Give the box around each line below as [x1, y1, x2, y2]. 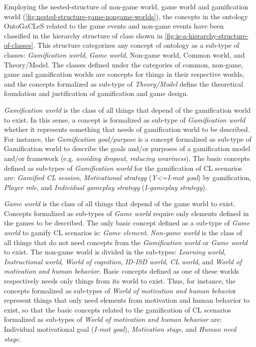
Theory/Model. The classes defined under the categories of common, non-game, [4, 59, 243, 69]
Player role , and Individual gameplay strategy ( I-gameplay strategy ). [4, 182, 207, 192]
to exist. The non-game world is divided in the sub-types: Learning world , [4, 247, 226, 257]
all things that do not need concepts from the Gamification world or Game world [4, 237, 248, 247]
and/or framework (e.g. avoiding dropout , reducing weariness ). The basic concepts [4, 153, 250, 163]
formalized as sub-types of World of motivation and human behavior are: [4, 314, 222, 324]
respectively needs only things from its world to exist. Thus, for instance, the [4, 276, 236, 286]
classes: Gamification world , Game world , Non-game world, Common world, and [4, 49, 245, 60]
